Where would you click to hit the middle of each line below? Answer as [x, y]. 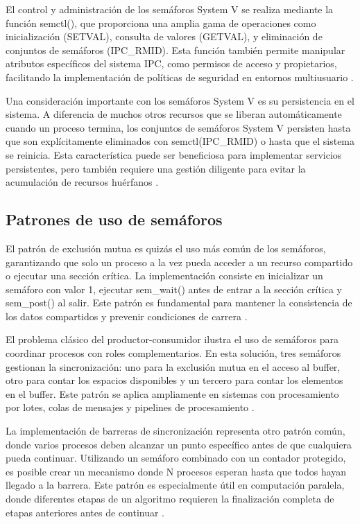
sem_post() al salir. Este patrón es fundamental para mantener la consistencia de [179, 303]
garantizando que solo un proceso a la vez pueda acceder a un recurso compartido [179, 262]
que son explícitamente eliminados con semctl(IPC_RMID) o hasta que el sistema [180, 141]
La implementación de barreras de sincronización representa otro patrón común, [175, 431]
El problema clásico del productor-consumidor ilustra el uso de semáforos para [172, 339]
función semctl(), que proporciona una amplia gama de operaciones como [161, 23]
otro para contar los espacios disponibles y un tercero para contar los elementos [174, 380]
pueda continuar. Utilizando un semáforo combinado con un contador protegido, [176, 458]
